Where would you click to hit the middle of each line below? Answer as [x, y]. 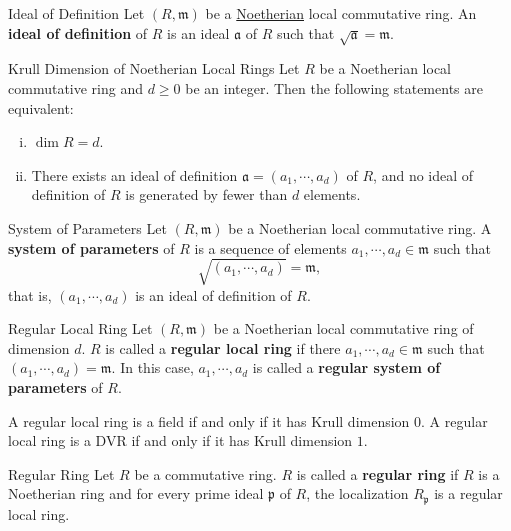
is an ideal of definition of [213, 294]
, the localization [357, 493]
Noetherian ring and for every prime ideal [136, 493]
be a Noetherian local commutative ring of [343, 328]
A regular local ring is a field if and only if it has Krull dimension [209, 420]
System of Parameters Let [87, 227]
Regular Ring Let [61, 473]
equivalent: [41, 107]
